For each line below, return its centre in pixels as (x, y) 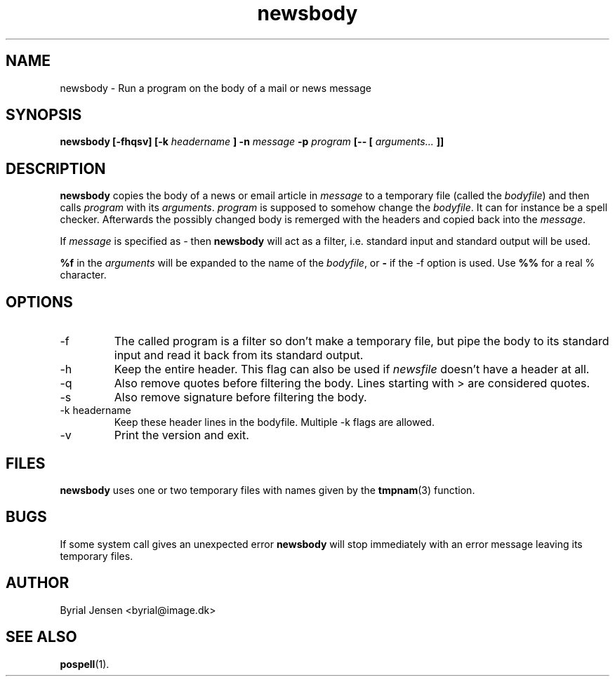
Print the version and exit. (181, 435)
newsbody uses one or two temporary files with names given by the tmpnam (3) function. (267, 490)
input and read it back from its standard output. (239, 355)
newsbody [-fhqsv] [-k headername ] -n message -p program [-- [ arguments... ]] (252, 142)
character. (83, 275)
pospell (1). (85, 664)
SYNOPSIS (44, 115)
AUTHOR (38, 583)
